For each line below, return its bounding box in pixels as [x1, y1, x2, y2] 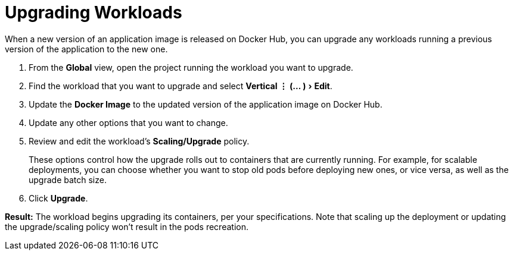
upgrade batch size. [29, 174, 107, 185]
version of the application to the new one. [5, 43, 168, 54]
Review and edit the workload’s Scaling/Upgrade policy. [29, 136, 250, 146]
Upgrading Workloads [5, 2, 182, 23]
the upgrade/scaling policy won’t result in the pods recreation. [5, 221, 248, 232]
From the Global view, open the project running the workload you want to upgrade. [29, 62, 353, 73]
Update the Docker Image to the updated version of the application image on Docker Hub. [29, 99, 383, 109]
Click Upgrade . [29, 193, 88, 203]
